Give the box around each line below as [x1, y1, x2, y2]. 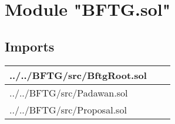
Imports [5, 37, 55, 55]
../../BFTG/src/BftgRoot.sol [9, 68, 147, 82]
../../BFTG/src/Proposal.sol [9, 102, 127, 116]
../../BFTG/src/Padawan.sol [9, 85, 128, 99]
